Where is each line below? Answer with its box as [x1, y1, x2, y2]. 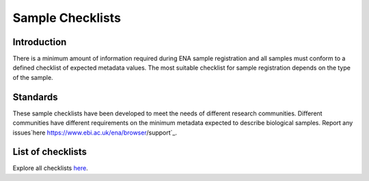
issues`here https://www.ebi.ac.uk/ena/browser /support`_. [12, 128, 178, 137]
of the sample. [12, 73, 54, 81]
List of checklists [12, 146, 87, 158]
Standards [12, 91, 58, 102]
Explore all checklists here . [12, 164, 88, 172]
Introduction [12, 36, 67, 48]
